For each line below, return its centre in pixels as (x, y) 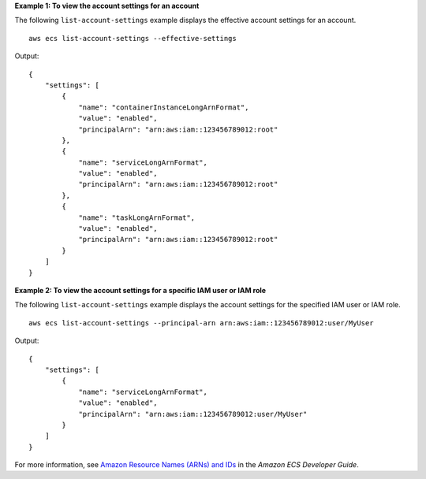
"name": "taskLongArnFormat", (137, 217)
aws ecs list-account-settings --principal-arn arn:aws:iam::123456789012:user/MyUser (201, 323)
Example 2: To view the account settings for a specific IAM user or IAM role (140, 290)
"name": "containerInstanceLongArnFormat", (164, 107)
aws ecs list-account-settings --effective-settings (133, 38)
